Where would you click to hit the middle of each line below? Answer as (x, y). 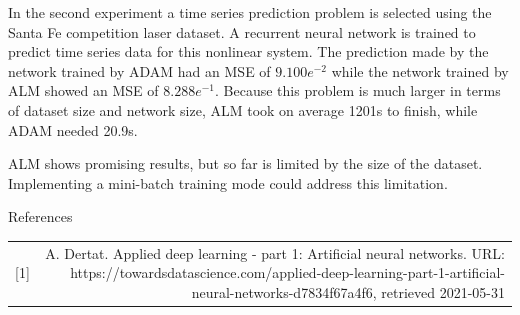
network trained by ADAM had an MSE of (139, 70)
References (40, 216)
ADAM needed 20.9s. (73, 129)
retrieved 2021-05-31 (443, 291)
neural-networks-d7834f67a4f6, (284, 291)
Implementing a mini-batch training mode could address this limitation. (228, 182)
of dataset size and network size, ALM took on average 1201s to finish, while (243, 109)
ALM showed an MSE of (83, 90)
